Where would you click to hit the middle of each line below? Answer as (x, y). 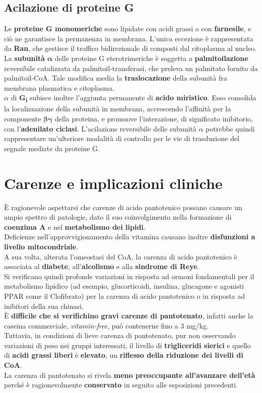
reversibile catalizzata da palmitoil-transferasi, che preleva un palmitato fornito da (131, 68)
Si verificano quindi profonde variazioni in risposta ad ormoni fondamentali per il (129, 276)
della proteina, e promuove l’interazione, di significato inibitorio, (154, 119)
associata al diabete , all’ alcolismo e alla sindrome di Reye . (102, 266)
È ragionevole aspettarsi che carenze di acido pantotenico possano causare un (123, 207)
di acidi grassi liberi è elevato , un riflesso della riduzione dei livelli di (124, 355)
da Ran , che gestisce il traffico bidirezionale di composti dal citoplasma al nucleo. (130, 48)
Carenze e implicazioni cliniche (113, 183)
